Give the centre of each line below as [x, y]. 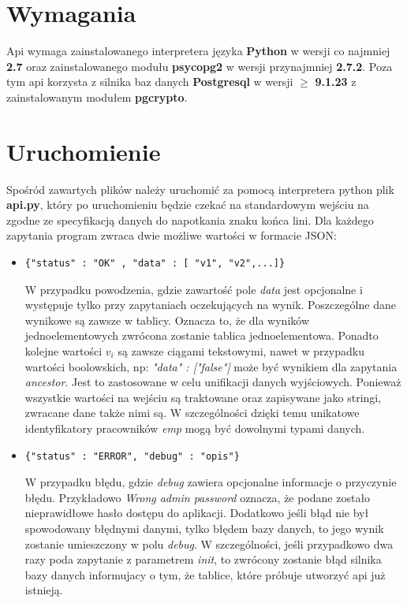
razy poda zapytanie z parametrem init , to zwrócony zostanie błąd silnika [203, 559]
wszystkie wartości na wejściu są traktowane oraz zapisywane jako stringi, [203, 397]
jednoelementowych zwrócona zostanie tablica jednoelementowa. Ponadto [202, 335]
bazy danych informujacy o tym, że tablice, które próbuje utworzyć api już [205, 574]
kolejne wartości [63, 350]
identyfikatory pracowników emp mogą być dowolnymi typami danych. [195, 428]
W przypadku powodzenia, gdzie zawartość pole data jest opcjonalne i [194, 289]
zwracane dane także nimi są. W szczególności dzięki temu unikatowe [192, 413]
